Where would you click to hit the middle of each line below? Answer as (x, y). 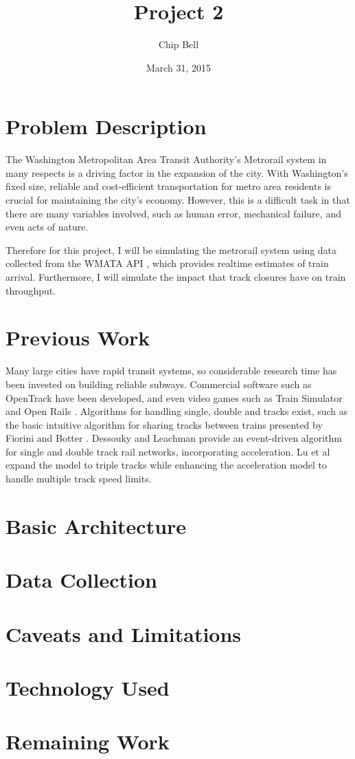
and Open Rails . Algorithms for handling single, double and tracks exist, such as (177, 411)
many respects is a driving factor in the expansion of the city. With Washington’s (177, 172)
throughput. (31, 290)
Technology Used (88, 687)
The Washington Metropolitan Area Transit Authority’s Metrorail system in (166, 159)
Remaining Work (88, 741)
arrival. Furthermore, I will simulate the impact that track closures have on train (176, 277)
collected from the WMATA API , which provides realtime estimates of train (167, 263)
